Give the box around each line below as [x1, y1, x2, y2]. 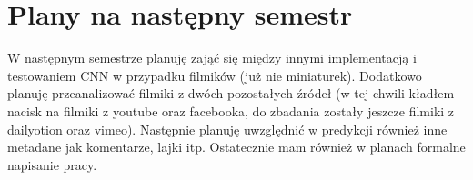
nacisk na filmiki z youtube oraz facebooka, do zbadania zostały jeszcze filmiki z [7, 101, 455, 120]
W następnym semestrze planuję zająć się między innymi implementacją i [7, 48, 417, 67]
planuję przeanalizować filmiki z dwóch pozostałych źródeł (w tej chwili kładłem [7, 84, 455, 103]
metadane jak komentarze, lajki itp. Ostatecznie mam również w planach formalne [7, 137, 466, 156]
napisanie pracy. [7, 155, 97, 174]
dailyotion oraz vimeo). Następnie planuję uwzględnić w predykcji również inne [7, 119, 448, 138]
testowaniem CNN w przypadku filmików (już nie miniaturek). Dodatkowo [7, 65, 422, 85]
